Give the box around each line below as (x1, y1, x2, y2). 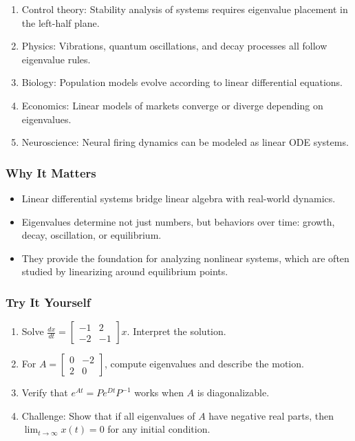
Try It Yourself (6, 293, 91, 310)
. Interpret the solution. (127, 324, 226, 338)
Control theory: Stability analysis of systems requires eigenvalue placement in (21, 2, 348, 16)
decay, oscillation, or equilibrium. (21, 228, 162, 242)
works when (134, 385, 184, 400)
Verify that (21, 385, 68, 400)
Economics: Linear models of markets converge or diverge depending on (21, 98, 323, 112)
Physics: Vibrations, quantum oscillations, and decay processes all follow (21, 39, 327, 53)
